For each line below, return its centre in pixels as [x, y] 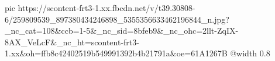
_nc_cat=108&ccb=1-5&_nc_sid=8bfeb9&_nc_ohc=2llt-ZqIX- [122, 31]
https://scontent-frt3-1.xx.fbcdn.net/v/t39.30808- [106, 8]
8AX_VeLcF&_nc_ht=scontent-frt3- [72, 42]
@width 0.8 [250, 53]
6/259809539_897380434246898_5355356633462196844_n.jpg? [117, 19]
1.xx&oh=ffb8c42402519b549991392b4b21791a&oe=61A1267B [116, 53]
